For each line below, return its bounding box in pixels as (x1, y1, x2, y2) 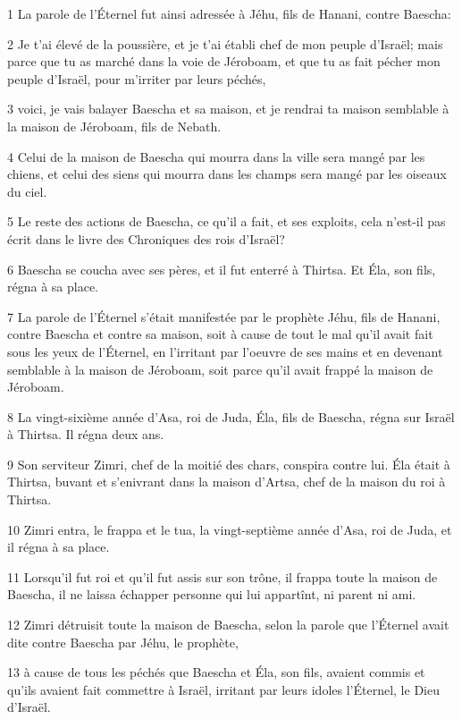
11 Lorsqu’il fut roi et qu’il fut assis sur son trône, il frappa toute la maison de (7, 567, 438, 586)
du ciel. (7, 182, 47, 200)
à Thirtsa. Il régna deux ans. (7, 425, 164, 444)
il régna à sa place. (7, 537, 110, 556)
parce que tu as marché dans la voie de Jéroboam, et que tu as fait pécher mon (7, 52, 441, 71)
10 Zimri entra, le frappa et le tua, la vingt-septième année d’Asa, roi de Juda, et (7, 520, 452, 538)
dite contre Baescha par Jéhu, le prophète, (7, 632, 239, 651)
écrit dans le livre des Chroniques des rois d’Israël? (7, 229, 285, 248)
